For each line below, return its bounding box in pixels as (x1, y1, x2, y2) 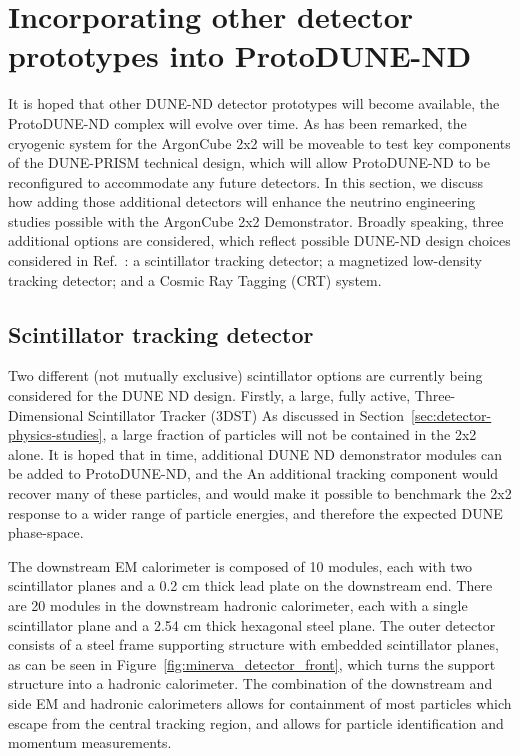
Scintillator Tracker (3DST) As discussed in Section (87, 404, 405, 425)
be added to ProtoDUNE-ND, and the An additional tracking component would (8, 463, 499, 484)
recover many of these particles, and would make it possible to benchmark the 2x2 (8, 483, 512, 504)
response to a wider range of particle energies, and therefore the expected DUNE (8, 502, 503, 523)
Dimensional (8, 404, 84, 425)
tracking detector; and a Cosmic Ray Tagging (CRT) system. (8, 269, 382, 290)
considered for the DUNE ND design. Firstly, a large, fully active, (8, 385, 411, 406)
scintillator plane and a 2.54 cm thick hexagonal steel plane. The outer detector (8, 614, 496, 635)
